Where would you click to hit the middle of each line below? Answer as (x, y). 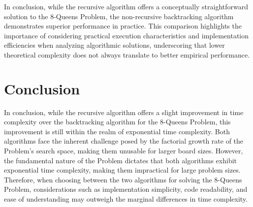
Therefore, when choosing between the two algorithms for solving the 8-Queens (123, 179)
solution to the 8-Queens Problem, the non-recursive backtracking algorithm (119, 16)
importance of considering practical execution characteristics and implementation (126, 35)
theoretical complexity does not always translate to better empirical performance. (127, 54)
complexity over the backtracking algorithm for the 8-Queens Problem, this (117, 122)
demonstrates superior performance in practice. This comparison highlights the (123, 26)
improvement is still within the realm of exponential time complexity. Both (117, 131)
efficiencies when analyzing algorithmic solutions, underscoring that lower (114, 45)
